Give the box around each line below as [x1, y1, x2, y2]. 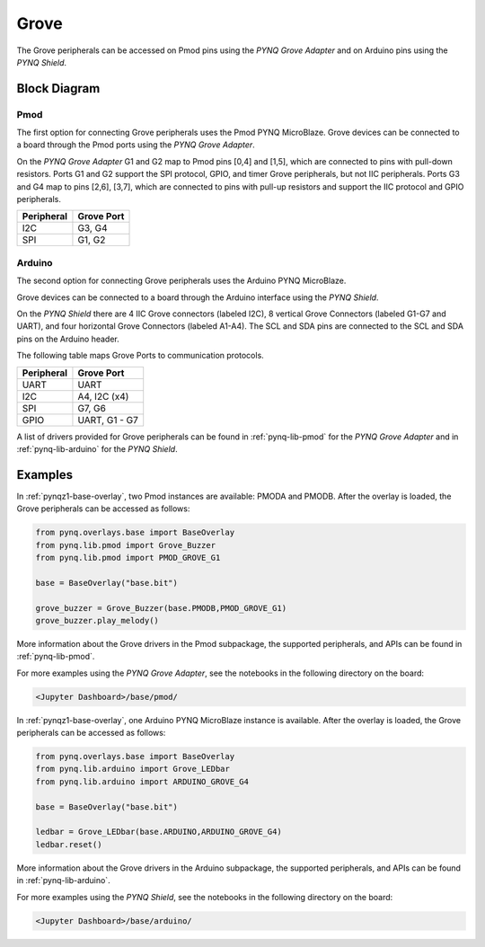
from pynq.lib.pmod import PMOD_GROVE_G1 [35, 553, 221, 562]
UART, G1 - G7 [77, 413, 139, 426]
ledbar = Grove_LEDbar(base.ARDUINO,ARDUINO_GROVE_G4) [35, 827, 282, 837]
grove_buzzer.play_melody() [35, 615, 159, 625]
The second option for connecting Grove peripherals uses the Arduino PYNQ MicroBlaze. [16, 275, 347, 287]
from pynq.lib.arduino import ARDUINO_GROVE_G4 [35, 776, 249, 786]
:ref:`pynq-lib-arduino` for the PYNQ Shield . [16, 443, 179, 454]
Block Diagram [16, 81, 101, 96]
